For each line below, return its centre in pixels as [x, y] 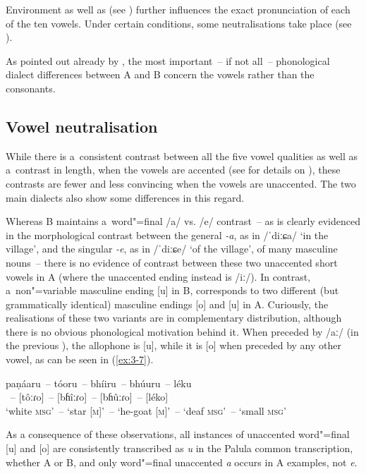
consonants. [31, 88]
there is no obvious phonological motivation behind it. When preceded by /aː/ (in [182, 331]
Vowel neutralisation [82, 126]
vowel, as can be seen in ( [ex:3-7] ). [80, 359]
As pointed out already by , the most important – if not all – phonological [168, 60]
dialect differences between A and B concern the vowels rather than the [160, 74]
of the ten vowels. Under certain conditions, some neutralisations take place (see [179, 23]
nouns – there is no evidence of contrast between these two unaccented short [172, 262]
